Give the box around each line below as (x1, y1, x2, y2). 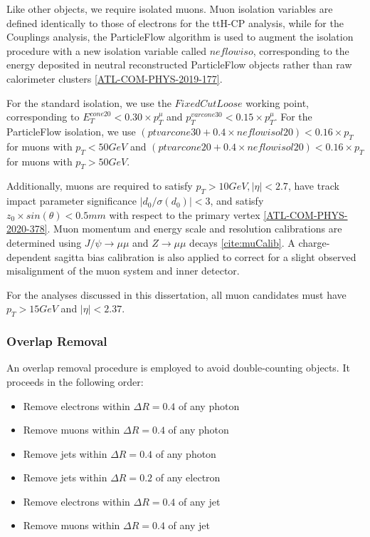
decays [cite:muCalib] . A (189, 235, 295, 250)
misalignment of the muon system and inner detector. (6, 263, 240, 278)
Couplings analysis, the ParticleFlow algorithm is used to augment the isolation (6, 29, 354, 44)
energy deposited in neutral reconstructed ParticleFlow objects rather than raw (6, 57, 352, 72)
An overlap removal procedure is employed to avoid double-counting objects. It (6, 360, 350, 375)
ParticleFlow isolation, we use (6, 123, 136, 138)
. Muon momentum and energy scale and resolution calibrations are (47, 221, 342, 236)
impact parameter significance (6, 193, 137, 208)
